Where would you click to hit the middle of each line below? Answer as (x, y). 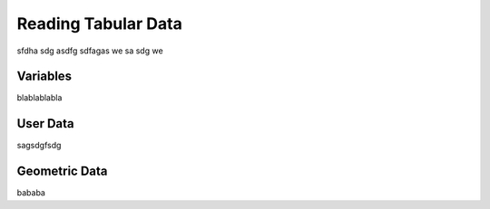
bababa (31, 193)
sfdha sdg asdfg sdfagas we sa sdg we (90, 51)
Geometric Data (62, 171)
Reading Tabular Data (100, 24)
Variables (44, 76)
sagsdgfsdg (39, 146)
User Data (45, 123)
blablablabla (39, 98)
